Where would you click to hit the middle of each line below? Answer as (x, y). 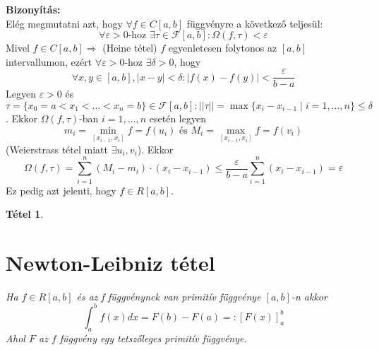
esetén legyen (178, 118)
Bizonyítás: (33, 9)
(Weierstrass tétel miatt (57, 149)
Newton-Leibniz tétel (110, 262)
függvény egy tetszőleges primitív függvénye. (153, 338)
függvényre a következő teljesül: (255, 23)
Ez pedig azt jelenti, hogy (61, 190)
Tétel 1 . (25, 214)
